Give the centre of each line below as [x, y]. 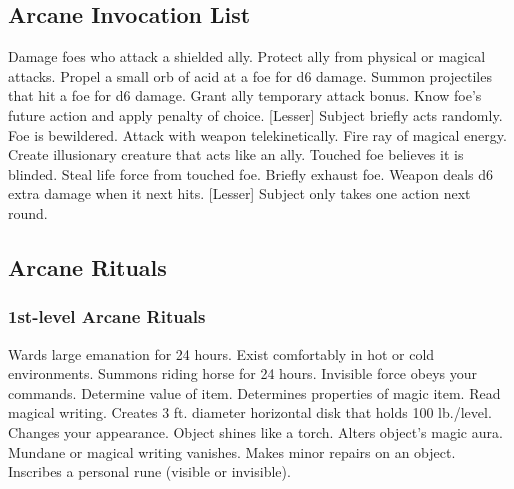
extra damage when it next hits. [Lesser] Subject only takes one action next [239, 193]
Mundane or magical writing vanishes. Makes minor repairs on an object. [232, 451]
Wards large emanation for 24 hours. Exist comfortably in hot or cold [221, 353]
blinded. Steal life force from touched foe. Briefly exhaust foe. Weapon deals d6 [251, 173]
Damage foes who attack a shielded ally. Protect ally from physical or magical [247, 56]
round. [28, 212]
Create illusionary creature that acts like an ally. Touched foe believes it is [236, 154]
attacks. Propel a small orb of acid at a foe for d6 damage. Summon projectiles [250, 75]
